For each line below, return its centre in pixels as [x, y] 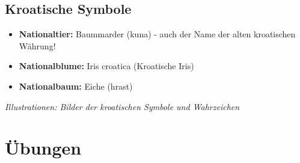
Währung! [37, 45]
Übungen [43, 148]
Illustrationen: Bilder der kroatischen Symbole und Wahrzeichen [122, 106]
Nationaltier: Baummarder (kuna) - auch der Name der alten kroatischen [157, 34]
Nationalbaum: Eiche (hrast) [76, 86]
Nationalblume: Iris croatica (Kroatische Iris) [106, 66]
